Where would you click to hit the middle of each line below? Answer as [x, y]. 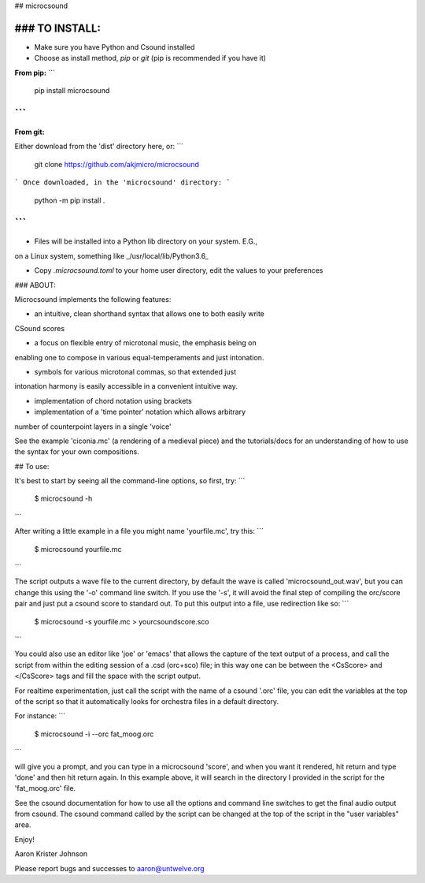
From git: [30, 132]
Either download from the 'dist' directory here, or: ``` [99, 147]
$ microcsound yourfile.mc [78, 549]
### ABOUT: [35, 285]
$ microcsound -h [63, 499]
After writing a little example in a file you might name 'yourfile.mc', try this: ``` [139, 531]
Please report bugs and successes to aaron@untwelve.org [109, 868]
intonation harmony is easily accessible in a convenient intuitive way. [126, 386]
